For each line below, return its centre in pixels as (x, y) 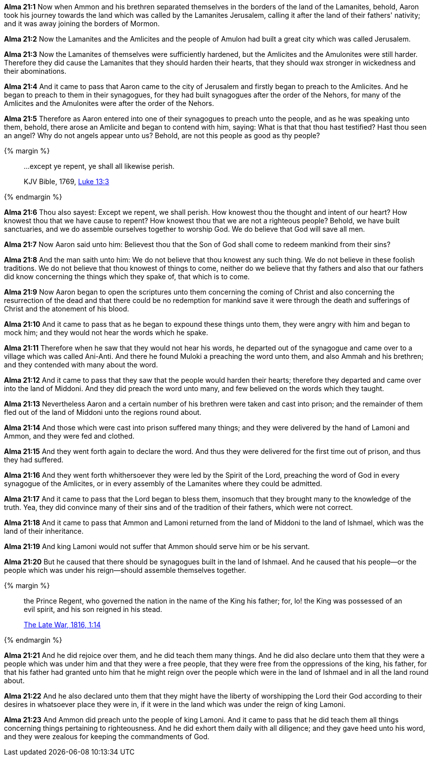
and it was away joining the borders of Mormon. (82, 24)
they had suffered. (34, 460)
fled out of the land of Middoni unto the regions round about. (103, 412)
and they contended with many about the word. (81, 365)
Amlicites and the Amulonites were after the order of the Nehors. (109, 103)
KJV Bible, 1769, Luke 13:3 (66, 181)
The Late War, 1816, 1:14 (62, 625)
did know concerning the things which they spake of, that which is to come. (127, 277)
